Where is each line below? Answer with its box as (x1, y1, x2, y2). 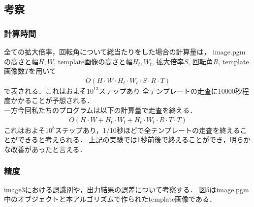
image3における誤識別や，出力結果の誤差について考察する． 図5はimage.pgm (4, 184, 249, 194)
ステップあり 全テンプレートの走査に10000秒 (98, 85, 242, 96)
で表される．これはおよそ (4, 85, 87, 96)
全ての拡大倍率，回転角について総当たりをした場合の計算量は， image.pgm (4, 47, 246, 56)
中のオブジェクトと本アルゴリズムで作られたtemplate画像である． (4, 194, 217, 204)
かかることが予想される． (10, 95, 94, 105)
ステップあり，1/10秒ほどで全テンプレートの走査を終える (55, 125, 240, 135)
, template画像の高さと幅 (54, 56, 133, 66)
